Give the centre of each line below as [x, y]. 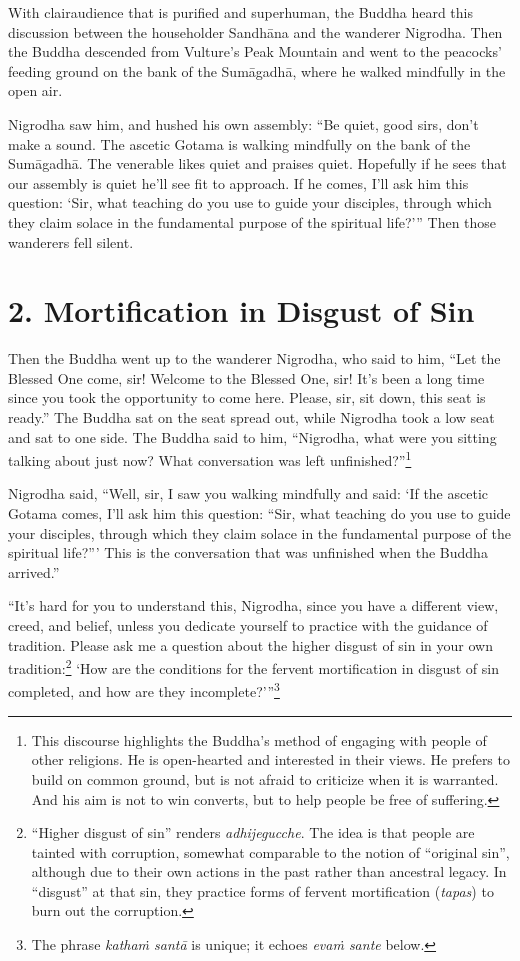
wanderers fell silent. [71, 241]
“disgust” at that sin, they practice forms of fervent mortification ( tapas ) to [262, 890]
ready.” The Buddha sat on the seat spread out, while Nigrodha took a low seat [251, 417]
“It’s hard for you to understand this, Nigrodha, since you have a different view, [253, 605]
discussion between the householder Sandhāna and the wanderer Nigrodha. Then [255, 31]
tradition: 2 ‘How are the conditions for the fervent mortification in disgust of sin [253, 666]
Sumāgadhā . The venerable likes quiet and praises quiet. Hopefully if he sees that [257, 163]
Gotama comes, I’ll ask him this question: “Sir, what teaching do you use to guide [259, 513]
